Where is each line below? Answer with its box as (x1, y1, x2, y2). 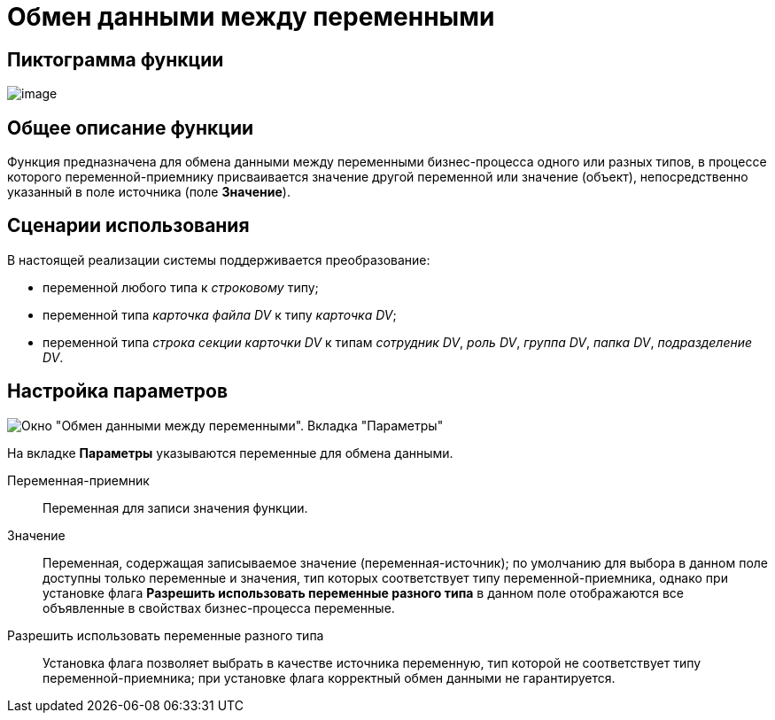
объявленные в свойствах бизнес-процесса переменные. (43, 600, 395, 615)
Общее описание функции (7, 116, 254, 139)
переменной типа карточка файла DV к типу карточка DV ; (43, 306, 397, 322)
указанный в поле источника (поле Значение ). (7, 184, 291, 200)
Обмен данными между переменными (7, 2, 495, 32)
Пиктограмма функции (7, 48, 224, 71)
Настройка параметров (7, 380, 229, 403)
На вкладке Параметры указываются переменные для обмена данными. (7, 445, 453, 461)
